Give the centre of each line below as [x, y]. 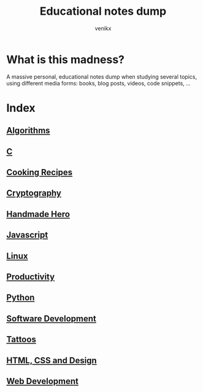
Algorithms [28, 131]
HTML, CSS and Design [52, 360]
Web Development [42, 381]
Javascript [27, 235]
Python [21, 298]
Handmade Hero [38, 214]
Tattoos [21, 339]
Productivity [31, 277]
